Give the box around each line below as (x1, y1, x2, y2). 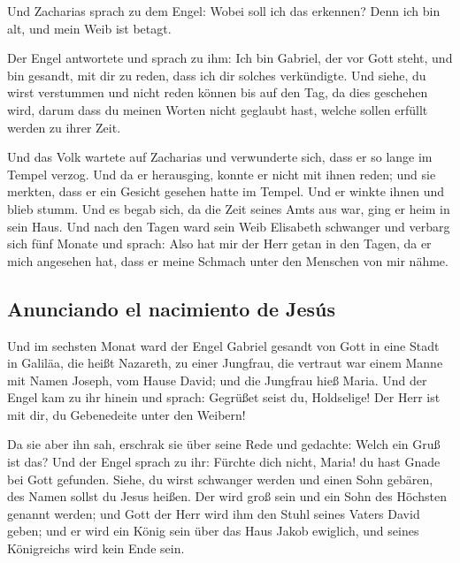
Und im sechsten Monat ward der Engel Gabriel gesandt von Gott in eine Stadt (7, 336, 440, 354)
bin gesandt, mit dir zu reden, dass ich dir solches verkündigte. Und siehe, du (7, 65, 426, 84)
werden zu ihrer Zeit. (7, 118, 121, 136)
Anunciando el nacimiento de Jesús (7, 294, 336, 322)
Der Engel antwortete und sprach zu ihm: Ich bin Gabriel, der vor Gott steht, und (7, 49, 453, 67)
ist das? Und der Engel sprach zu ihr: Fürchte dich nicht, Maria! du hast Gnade (7, 453, 441, 471)
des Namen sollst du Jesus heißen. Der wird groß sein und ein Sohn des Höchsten (7, 487, 447, 506)
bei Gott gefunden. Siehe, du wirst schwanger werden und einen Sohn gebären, (7, 469, 433, 488)
